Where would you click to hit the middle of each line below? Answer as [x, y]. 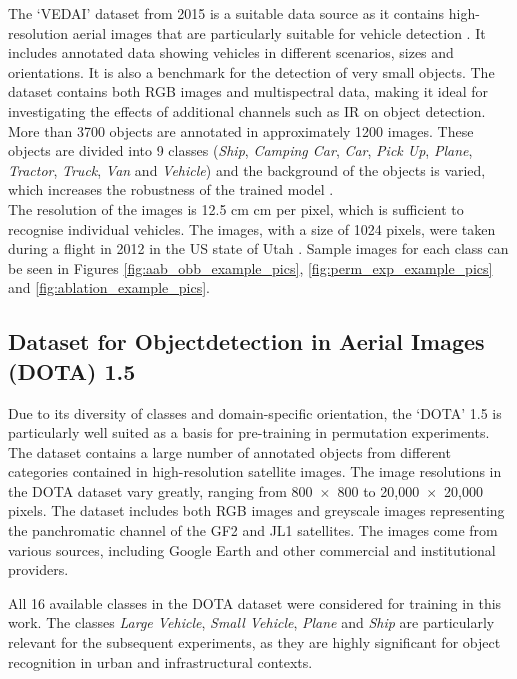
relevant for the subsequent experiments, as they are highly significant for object [254, 642]
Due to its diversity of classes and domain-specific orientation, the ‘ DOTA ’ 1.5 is [255, 412]
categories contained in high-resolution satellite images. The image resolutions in [255, 471]
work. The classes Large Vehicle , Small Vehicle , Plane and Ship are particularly [251, 622]
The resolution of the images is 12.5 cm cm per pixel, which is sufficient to [236, 208]
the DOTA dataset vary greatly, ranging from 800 [160, 490]
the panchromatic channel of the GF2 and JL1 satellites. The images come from [253, 530]
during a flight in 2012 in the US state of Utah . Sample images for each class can [258, 248]
